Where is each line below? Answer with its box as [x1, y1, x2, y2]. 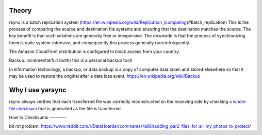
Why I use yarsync [9, 86, 66, 94]
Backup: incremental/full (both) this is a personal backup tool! [9, 57, 132, 63]
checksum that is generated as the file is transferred [16, 105, 121, 111]
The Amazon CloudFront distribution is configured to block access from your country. [9, 49, 180, 54]
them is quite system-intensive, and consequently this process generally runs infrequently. [9, 39, 190, 46]
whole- [233, 99, 247, 104]
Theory [9, 6, 32, 15]
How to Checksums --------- [9, 114, 67, 120]
